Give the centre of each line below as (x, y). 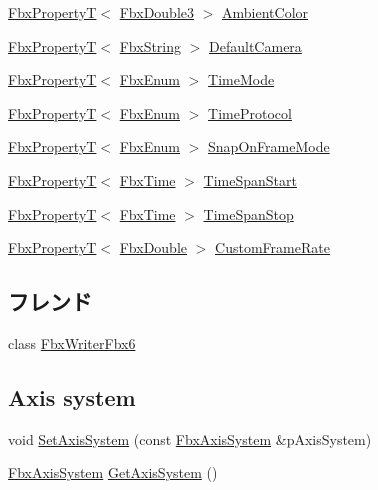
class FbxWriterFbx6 (72, 342)
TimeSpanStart (250, 179)
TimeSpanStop (248, 213)
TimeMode (241, 79)
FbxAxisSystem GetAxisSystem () (113, 472)
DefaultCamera (255, 45)
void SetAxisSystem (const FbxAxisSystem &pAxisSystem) (190, 438)
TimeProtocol (250, 112)
